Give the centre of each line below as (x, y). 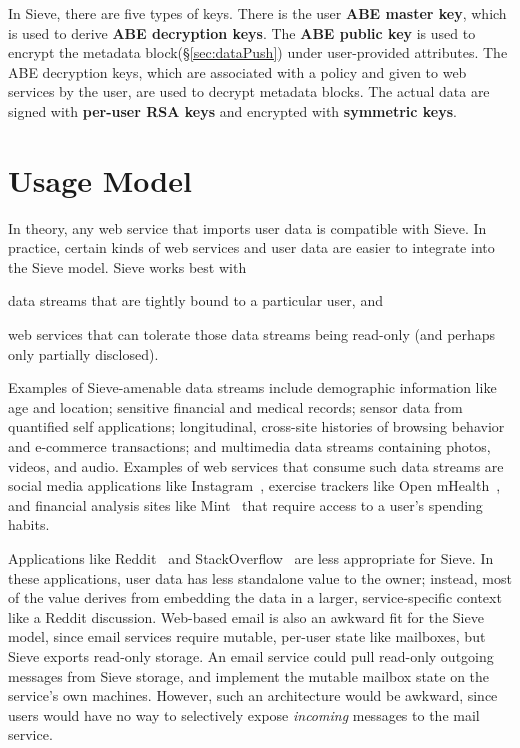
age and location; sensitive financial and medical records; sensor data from (235, 406)
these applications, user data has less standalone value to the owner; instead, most (260, 577)
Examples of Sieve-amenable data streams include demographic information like (252, 387)
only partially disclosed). (83, 353)
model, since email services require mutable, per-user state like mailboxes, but (247, 636)
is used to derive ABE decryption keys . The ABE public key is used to (242, 32)
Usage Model (100, 179)
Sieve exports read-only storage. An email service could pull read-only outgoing (251, 655)
